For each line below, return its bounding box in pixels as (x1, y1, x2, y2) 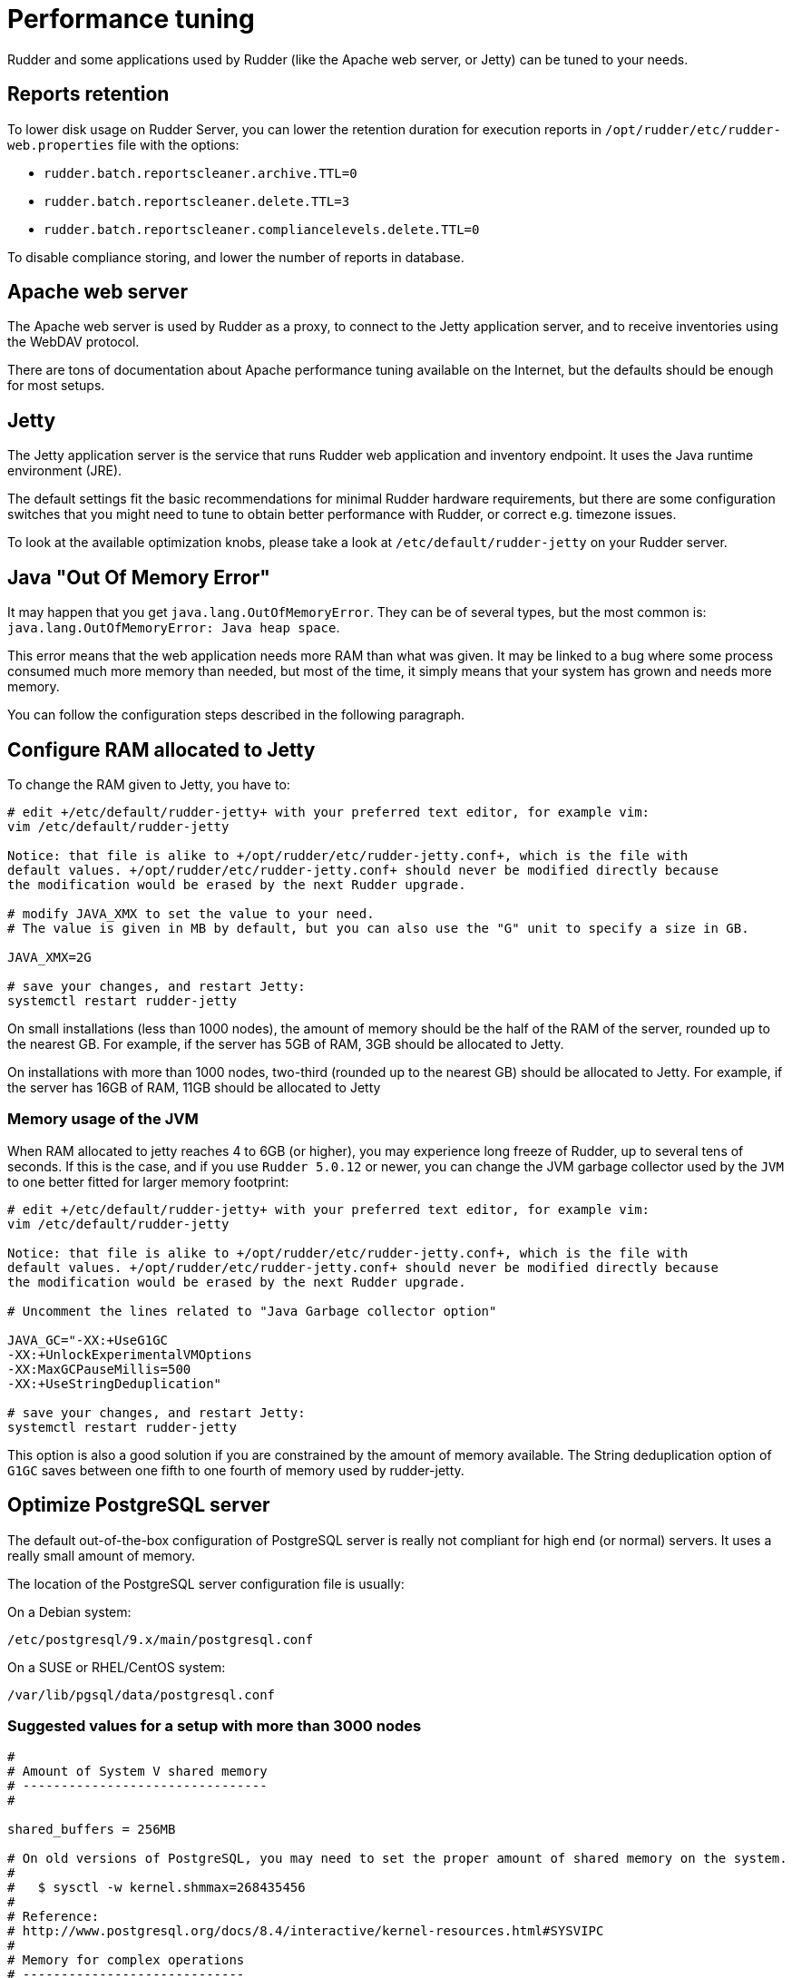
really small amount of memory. (7, 1547, 196, 1563)
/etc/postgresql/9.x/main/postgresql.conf (7, 1631, 314, 1647)
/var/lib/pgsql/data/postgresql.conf (7, 1687, 276, 1702)
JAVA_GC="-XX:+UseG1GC (7, 1332, 169, 1347)
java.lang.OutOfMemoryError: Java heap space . (7, 620, 340, 636)
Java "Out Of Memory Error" (7, 565, 270, 589)
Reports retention (7, 83, 170, 106)
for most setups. (7, 377, 105, 394)
